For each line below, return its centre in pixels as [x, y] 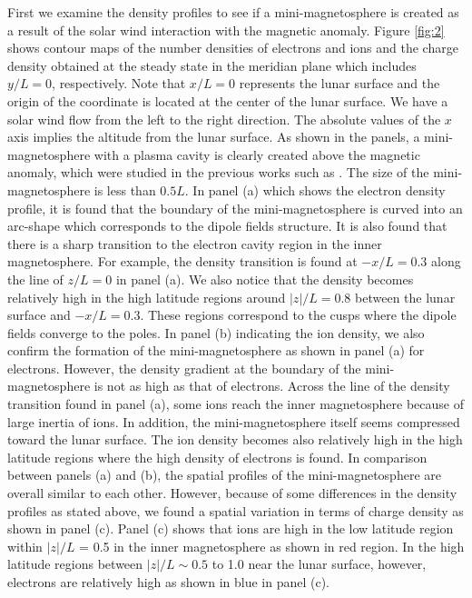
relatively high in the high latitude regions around [147, 297]
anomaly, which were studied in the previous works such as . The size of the [218, 172]
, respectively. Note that [119, 83]
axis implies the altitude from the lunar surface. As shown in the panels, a [214, 137]
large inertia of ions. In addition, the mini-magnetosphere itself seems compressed [234, 421]
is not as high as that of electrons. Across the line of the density [272, 386]
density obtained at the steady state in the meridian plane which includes [212, 65]
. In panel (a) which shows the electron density [315, 189]
